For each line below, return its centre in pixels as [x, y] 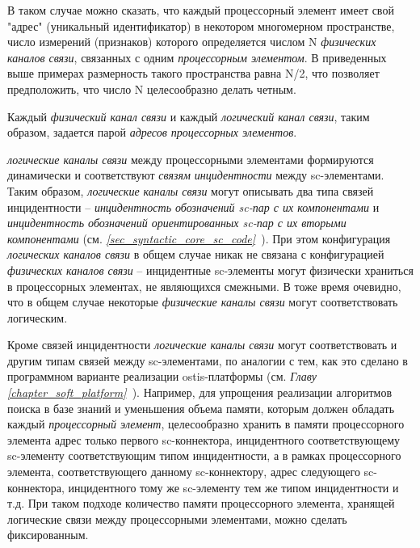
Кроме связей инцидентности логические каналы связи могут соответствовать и [202, 345]
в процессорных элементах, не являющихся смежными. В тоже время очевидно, [204, 286]
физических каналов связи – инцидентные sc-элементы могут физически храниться [210, 270]
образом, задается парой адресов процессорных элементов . [152, 132]
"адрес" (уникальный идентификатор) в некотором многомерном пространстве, [201, 25]
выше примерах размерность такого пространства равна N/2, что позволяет [193, 73]
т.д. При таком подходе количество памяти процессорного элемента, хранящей [201, 503]
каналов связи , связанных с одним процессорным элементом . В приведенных [197, 57]
